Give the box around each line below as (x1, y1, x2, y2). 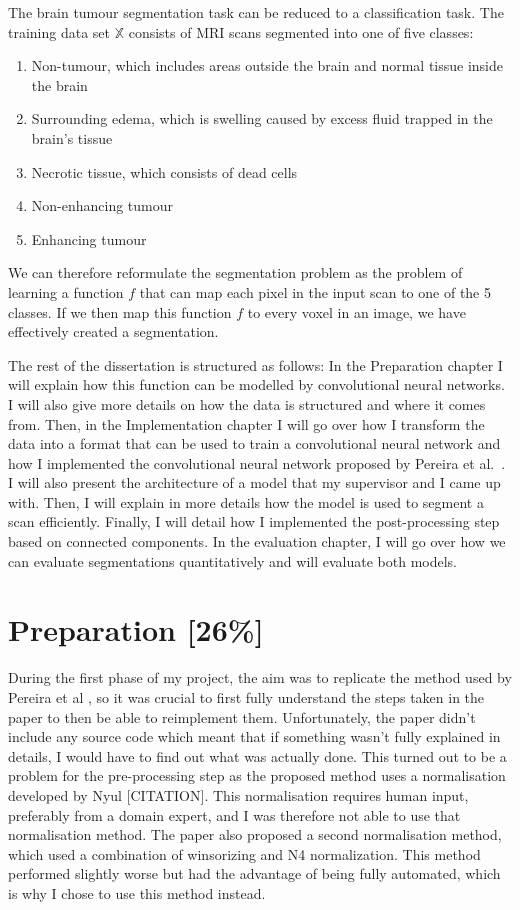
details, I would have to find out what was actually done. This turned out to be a (8, 745, 507, 766)
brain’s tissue (31, 127, 113, 148)
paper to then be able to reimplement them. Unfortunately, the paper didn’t (8, 706, 476, 727)
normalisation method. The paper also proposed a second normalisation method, (8, 824, 502, 845)
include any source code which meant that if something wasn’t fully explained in (8, 726, 501, 747)
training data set (8, 21, 111, 42)
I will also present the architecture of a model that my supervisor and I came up (8, 472, 501, 493)
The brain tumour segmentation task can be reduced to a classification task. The (8, 2, 504, 22)
